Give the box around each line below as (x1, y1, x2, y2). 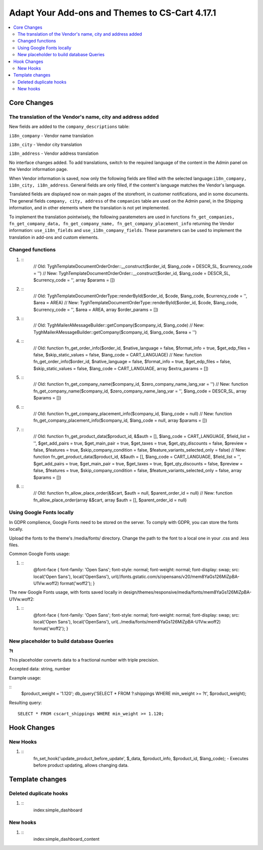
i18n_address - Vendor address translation (9, 150, 99, 156)
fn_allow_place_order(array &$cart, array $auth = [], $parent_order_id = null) (33, 497, 187, 503)
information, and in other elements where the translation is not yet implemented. (9, 205, 170, 211)
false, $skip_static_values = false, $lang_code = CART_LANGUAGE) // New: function (33, 352, 202, 357)
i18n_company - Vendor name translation (9, 132, 94, 139)
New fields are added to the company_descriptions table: (9, 124, 130, 129)
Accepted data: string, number (9, 666, 71, 672)
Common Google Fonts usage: (9, 551, 70, 557)
